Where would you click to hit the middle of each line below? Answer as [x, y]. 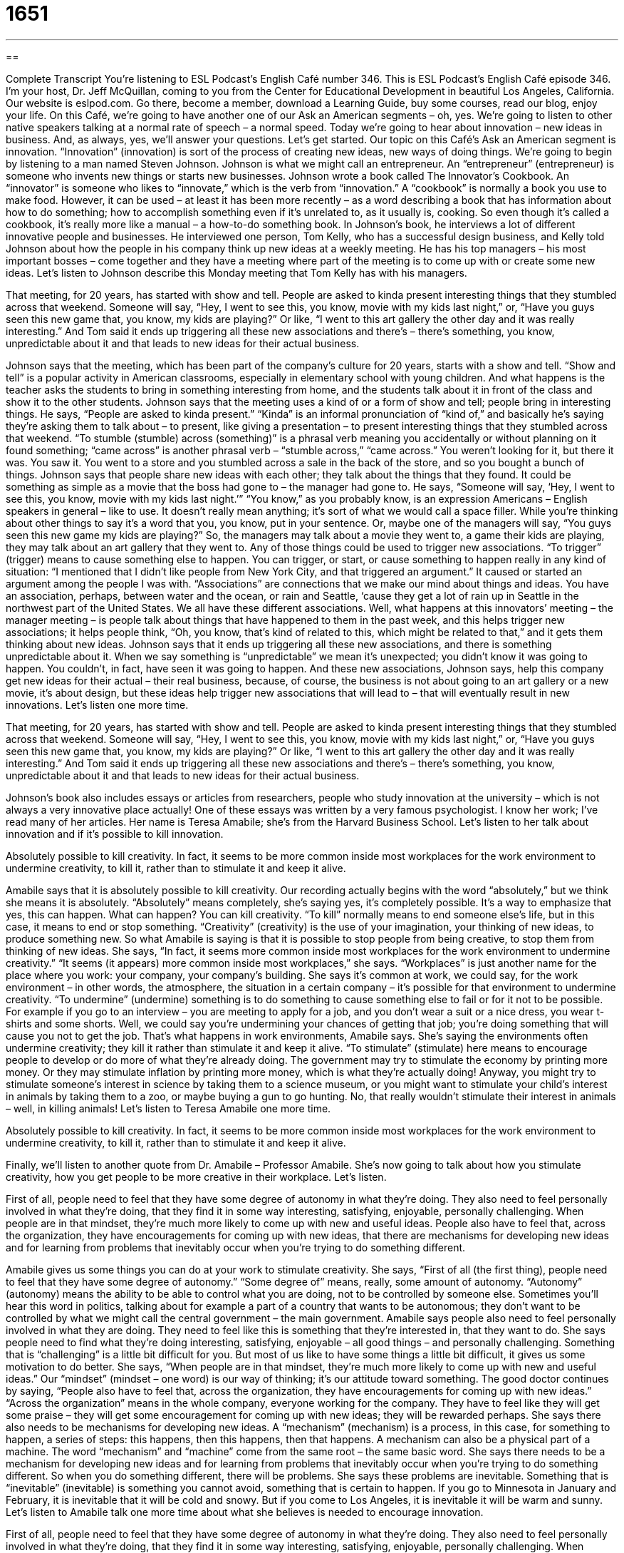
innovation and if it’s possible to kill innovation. [115, 834]
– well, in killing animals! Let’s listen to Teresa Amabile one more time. [168, 1108]
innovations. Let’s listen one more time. [97, 704]
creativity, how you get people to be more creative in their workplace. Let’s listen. [196, 1177]
